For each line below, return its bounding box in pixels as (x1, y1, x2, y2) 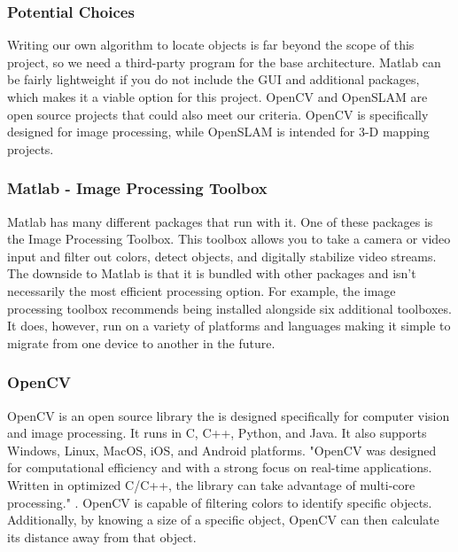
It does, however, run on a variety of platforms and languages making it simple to (7, 316, 451, 335)
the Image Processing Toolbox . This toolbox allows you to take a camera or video (7, 229, 451, 248)
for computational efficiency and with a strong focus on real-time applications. (7, 458, 432, 477)
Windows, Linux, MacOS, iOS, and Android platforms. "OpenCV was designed (7, 440, 437, 459)
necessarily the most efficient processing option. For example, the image (7, 281, 396, 299)
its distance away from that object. (7, 527, 197, 546)
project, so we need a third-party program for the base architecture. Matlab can (7, 52, 441, 71)
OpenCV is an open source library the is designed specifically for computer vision (7, 406, 450, 424)
